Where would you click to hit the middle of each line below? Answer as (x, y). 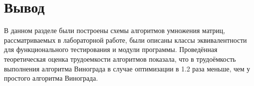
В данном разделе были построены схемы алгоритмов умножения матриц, (114, 30)
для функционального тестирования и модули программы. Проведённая (111, 49)
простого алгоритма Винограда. (51, 78)
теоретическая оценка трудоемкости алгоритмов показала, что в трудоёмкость (120, 59)
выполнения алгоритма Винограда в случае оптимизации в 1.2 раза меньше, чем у (127, 68)
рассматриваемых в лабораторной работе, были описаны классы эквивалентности (126, 40)
